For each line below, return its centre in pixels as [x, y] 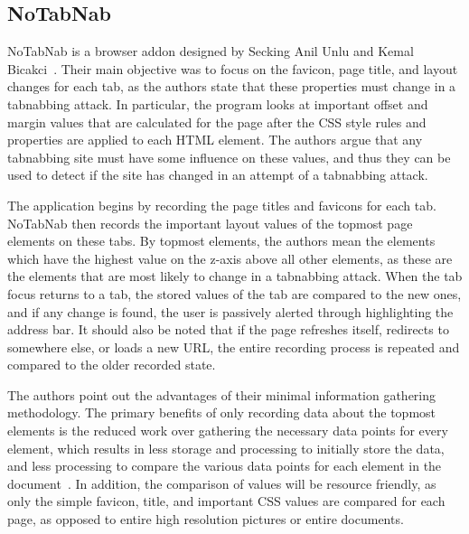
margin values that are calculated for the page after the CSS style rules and [217, 122]
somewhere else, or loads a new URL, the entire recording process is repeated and [234, 347]
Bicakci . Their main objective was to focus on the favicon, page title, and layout [233, 68]
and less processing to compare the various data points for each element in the [225, 466]
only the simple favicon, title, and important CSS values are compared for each [226, 501]
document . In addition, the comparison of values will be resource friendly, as [222, 483]
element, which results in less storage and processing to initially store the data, [226, 448]
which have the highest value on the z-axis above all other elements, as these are [230, 258]
